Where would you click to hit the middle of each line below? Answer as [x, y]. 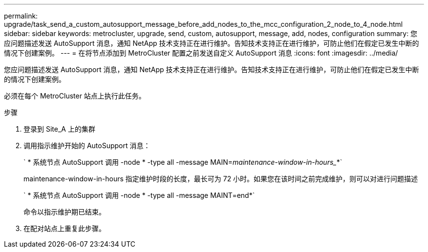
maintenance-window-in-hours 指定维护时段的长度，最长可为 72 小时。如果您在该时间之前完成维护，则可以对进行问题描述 [221, 179]
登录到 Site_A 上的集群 [59, 129]
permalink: [21, 16]
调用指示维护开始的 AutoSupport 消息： [87, 145]
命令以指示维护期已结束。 [64, 212]
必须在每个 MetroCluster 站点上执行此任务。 [75, 96]
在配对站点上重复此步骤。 [64, 228]
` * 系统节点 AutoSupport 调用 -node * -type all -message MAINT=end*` [139, 195]
